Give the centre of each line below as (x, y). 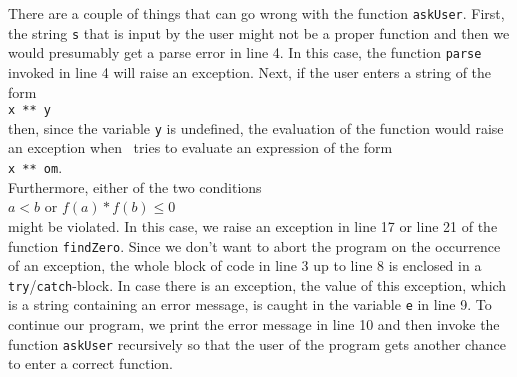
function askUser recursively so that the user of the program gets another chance (257, 343)
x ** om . (35, 167)
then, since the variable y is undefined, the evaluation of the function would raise (256, 127)
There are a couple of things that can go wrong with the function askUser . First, (256, 13)
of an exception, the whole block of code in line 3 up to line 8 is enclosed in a (245, 265)
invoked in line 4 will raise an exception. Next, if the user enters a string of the (250, 71)
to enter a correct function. (91, 363)
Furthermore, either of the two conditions (135, 186)
